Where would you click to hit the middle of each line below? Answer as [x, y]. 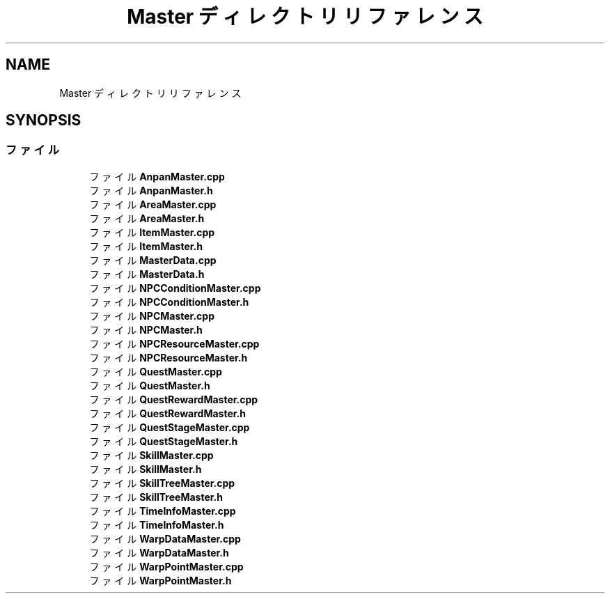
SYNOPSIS [44, 120]
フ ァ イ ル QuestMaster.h [150, 385]
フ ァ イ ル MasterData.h [147, 274]
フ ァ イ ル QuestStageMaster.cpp [170, 427]
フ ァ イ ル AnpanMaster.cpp [157, 176]
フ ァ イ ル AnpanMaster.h [151, 190]
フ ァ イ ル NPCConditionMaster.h [169, 302]
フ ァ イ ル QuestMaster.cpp [156, 371]
